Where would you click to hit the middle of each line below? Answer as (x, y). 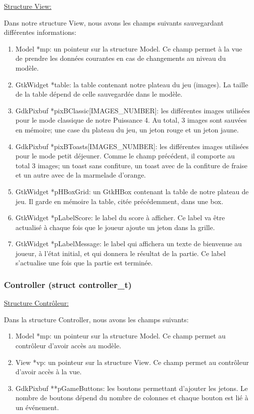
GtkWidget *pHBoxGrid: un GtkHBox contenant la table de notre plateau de (132, 191)
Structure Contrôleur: (37, 303)
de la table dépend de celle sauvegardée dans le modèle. (99, 94)
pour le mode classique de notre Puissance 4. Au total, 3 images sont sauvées (131, 120)
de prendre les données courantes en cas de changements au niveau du (121, 58)
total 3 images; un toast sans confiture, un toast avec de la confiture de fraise (131, 165)
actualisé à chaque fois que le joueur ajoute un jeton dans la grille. (115, 227)
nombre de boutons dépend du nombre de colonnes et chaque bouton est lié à (132, 398)
